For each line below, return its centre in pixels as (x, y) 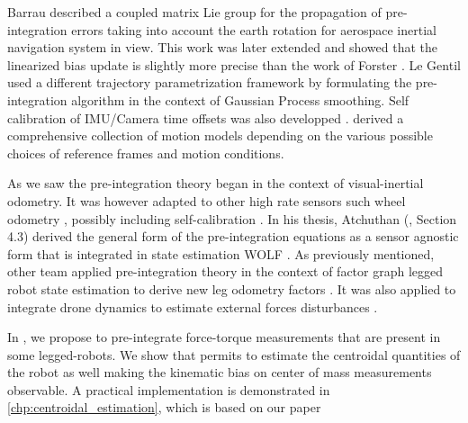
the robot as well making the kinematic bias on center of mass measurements (220, 372)
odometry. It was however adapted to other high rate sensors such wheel (207, 200)
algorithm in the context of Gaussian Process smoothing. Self (240, 99)
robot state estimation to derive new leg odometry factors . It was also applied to (232, 288)
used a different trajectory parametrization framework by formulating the (210, 82)
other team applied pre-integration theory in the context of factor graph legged (225, 271)
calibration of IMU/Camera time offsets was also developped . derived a (206, 117)
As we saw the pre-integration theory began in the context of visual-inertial (216, 183)
